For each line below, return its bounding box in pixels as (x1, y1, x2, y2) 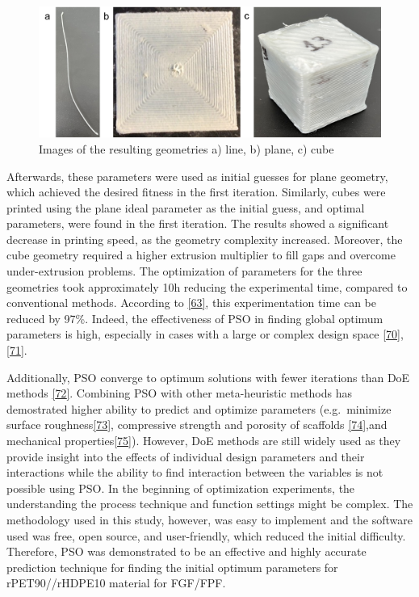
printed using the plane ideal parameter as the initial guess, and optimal (6, 199, 365, 216)
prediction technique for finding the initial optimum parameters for (6, 558, 338, 575)
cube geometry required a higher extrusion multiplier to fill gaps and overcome (6, 246, 396, 263)
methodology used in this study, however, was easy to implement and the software (6, 511, 413, 528)
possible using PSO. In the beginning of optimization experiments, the (6, 479, 355, 496)
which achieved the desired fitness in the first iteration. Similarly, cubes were (6, 183, 386, 200)
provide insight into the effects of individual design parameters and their (6, 448, 365, 465)
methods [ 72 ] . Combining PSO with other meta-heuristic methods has (6, 385, 353, 402)
